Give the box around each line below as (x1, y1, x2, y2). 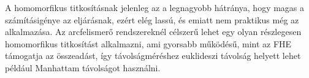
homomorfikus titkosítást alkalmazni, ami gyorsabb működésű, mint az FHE (5, 37, 292, 50)
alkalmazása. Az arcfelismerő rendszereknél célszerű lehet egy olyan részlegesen (5, 25, 302, 38)
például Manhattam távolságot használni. (5, 61, 161, 74)
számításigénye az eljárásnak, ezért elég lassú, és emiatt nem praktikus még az (5, 13, 299, 26)
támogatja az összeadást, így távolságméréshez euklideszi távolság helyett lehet (5, 49, 301, 62)
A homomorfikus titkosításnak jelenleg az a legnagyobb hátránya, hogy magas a (5, 1, 305, 14)
